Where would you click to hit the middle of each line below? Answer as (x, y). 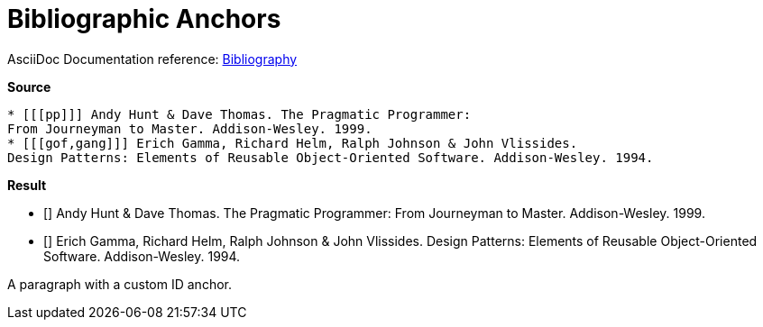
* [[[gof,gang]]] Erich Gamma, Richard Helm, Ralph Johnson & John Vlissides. (293, 143)
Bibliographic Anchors (144, 19)
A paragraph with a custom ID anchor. (120, 284)
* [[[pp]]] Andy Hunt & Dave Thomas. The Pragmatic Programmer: (239, 114)
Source (29, 86)
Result (27, 185)
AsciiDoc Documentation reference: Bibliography (152, 59)
